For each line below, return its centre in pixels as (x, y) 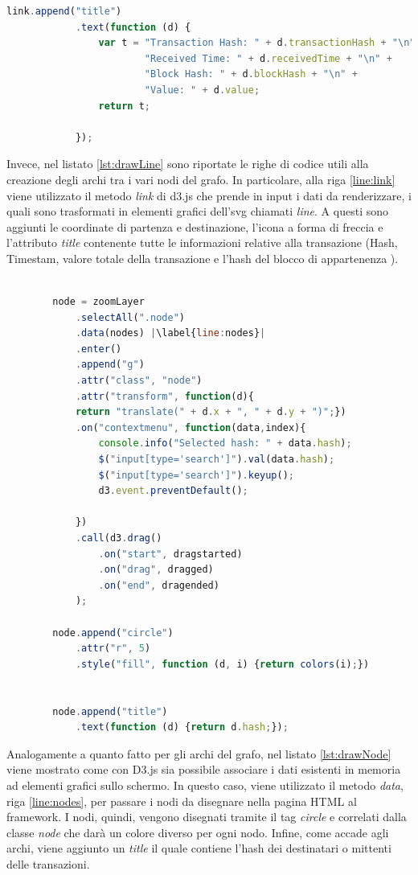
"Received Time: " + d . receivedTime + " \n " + (268, 58)
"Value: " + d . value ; (202, 90)
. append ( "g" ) (110, 365)
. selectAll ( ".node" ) (130, 317)
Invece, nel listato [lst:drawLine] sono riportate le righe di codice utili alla (188, 164)
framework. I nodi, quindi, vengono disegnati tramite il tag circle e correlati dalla (207, 817)
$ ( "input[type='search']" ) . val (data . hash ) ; (217, 460)
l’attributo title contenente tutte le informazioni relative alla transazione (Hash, (202, 242)
